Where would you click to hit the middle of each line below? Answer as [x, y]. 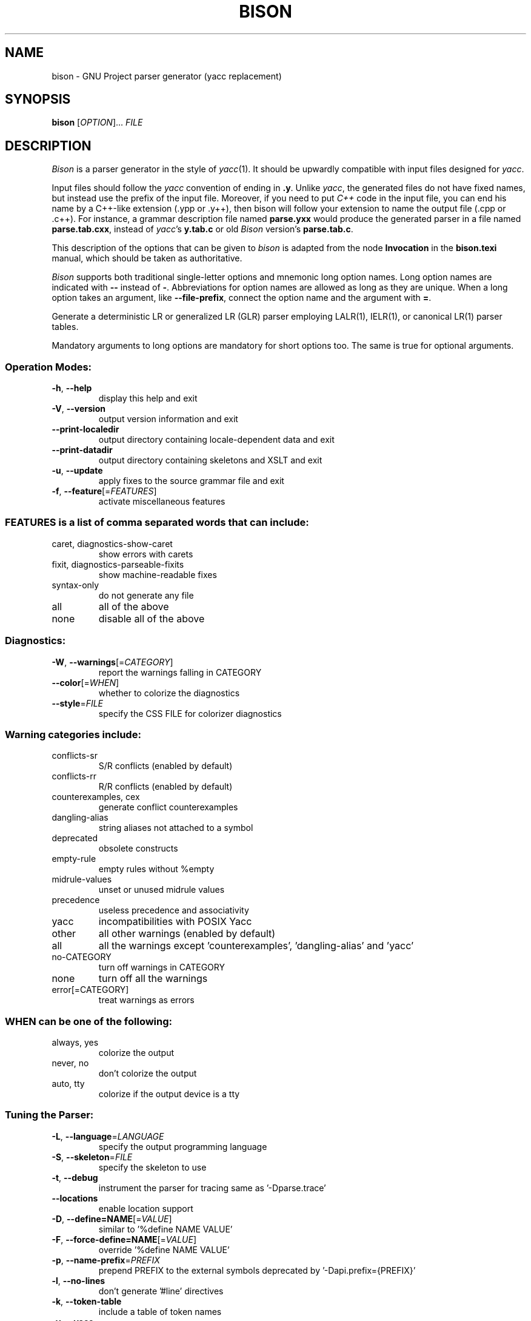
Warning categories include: [73, 734]
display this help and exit [148, 398]
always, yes [75, 1043]
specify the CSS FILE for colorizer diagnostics [190, 713]
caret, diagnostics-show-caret [112, 543]
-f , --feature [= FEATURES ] [104, 491]
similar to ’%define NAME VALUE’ [165, 1229]
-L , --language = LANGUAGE [108, 1136]
